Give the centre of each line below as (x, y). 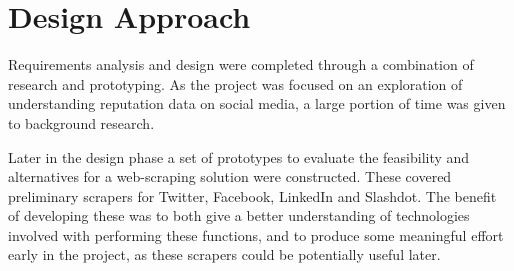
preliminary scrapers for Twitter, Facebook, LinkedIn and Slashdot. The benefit (252, 195)
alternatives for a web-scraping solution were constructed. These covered (230, 176)
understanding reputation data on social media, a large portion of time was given (257, 103)
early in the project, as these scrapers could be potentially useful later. (224, 254)
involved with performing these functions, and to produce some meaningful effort (256, 234)
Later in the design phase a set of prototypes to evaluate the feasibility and (239, 156)
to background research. (81, 122)
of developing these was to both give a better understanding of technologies (239, 215)
